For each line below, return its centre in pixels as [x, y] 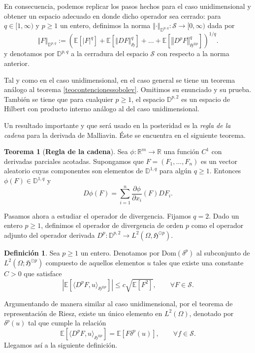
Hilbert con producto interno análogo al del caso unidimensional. [102, 109]
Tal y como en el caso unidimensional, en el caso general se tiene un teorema [120, 80]
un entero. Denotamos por [120, 252]
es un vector [219, 161]
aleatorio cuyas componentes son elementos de [74, 171]
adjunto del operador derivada [49, 235]
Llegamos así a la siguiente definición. [61, 344]
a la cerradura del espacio [110, 53]
